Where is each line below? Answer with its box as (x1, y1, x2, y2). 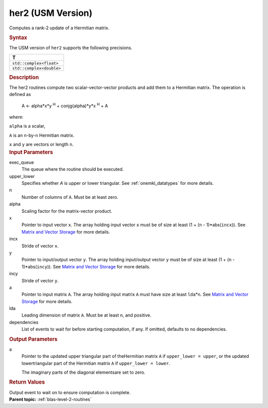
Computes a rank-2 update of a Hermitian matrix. (9, 25, 110, 31)
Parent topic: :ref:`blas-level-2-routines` (9, 397, 92, 403)
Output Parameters (9, 335, 58, 342)
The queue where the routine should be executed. (21, 166, 124, 172)
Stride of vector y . (21, 277, 59, 283)
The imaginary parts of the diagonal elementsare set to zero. (21, 369, 146, 375)
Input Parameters (9, 149, 53, 156)
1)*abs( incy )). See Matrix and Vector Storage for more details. (21, 263, 151, 269)
